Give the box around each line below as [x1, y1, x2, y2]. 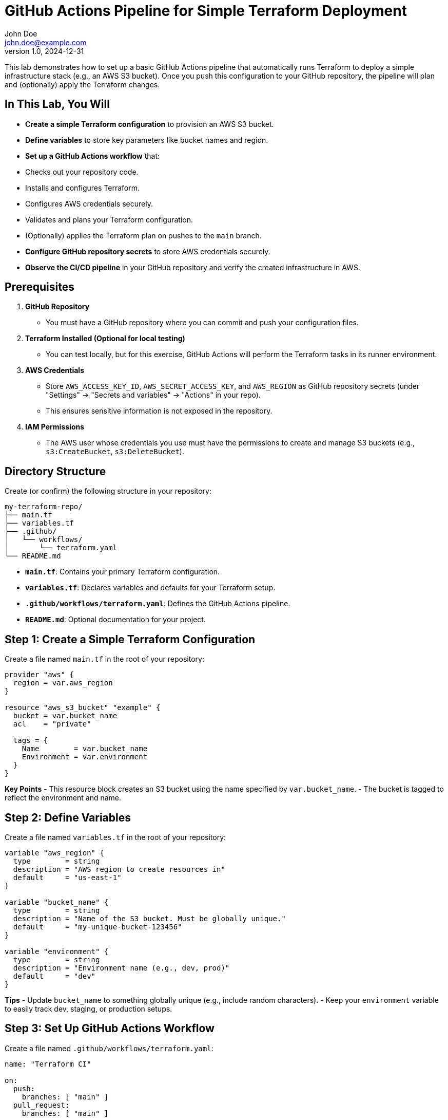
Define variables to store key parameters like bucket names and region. [25, 135, 268, 144]
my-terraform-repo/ [5, 502, 83, 511]
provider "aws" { [5, 670, 74, 679]
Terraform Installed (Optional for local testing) [25, 334, 185, 343]
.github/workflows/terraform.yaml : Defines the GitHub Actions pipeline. [25, 599, 290, 608]
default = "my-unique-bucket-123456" [13, 922, 182, 931]
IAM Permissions [25, 422, 85, 432]
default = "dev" [13, 972, 96, 980]
